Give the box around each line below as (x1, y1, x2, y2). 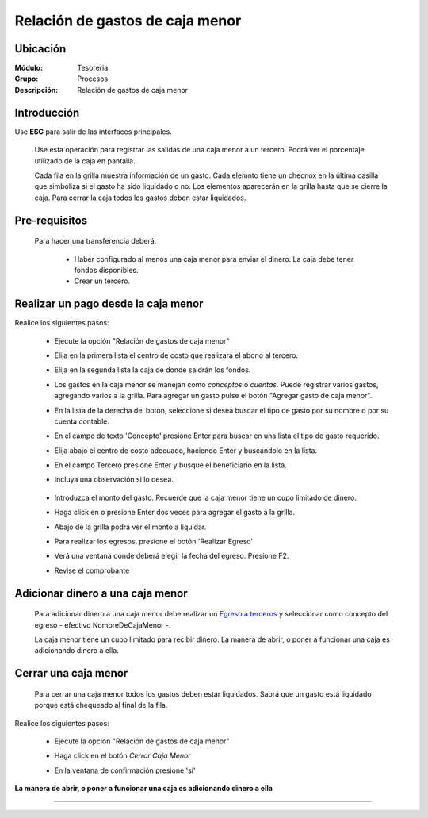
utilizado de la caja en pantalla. (34, 156, 136, 166)
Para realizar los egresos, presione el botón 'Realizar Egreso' (54, 536, 254, 547)
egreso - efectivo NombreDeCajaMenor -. (34, 620, 171, 630)
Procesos (77, 74, 109, 83)
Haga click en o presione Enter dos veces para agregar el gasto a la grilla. (54, 508, 296, 517)
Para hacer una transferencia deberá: (34, 236, 157, 246)
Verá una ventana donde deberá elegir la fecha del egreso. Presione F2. (54, 551, 289, 561)
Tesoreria (77, 63, 109, 73)
